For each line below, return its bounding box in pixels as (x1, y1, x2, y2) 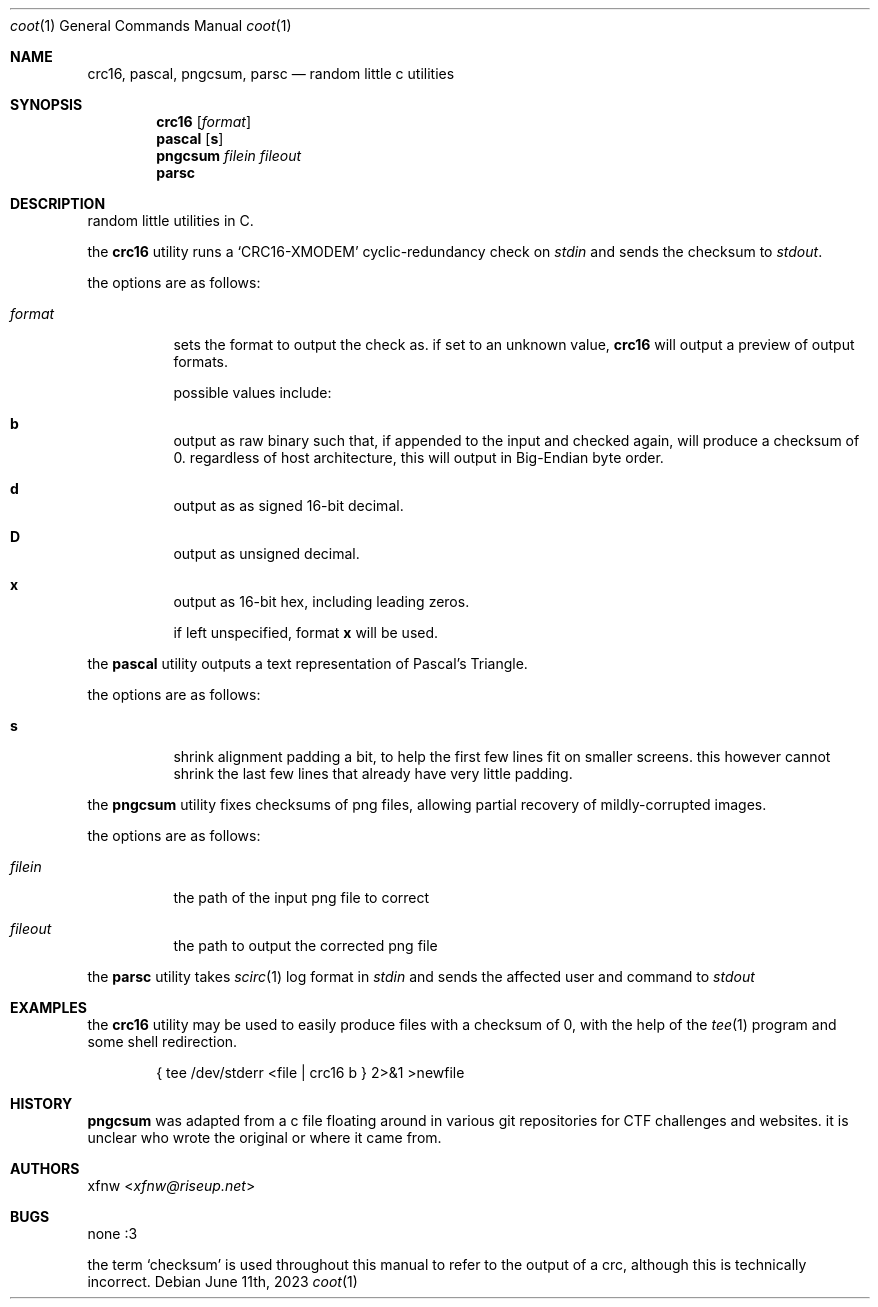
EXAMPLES (10, 999, 87, 1016)
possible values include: (173, 384, 332, 401)
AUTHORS (10, 1160, 80, 1177)
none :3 (87, 1225, 138, 1242)
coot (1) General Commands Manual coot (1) (10, 17, 292, 34)
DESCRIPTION (10, 195, 106, 212)
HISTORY (10, 1095, 73, 1112)
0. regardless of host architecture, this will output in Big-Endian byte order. (173, 449, 664, 466)
